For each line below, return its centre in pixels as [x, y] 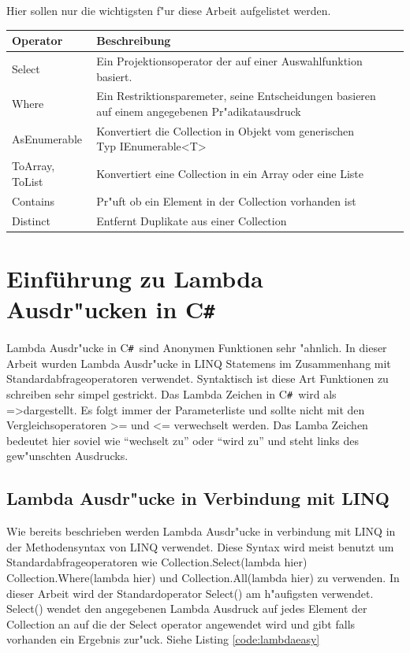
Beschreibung [134, 41]
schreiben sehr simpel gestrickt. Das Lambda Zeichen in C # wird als [171, 393]
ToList [28, 181]
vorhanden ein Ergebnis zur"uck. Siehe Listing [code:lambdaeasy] [163, 639]
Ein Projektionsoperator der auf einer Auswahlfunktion [229, 60]
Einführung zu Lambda [135, 278]
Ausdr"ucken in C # [111, 309]
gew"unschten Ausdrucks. [67, 456]
